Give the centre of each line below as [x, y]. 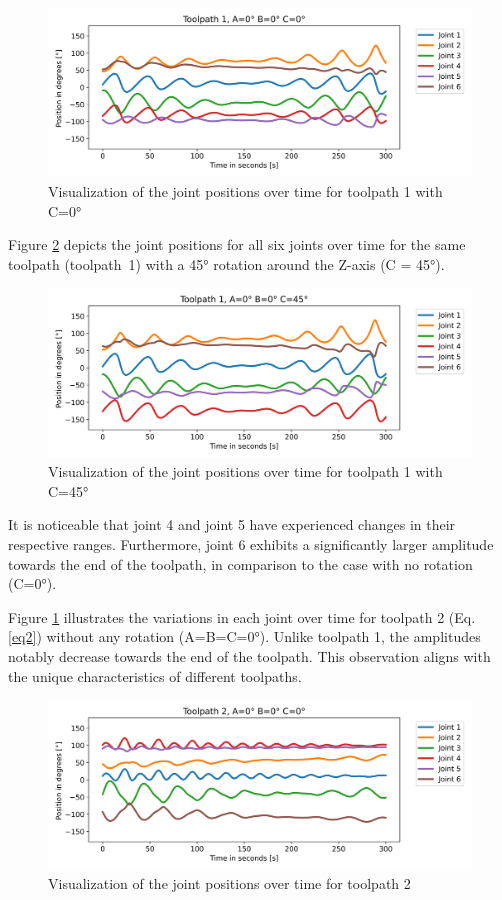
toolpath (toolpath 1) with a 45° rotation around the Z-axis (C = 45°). [226, 263]
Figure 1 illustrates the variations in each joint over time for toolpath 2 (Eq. [242, 616]
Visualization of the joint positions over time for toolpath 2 [229, 883]
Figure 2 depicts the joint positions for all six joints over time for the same [237, 244]
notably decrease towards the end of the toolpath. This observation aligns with [249, 656]
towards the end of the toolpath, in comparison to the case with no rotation [240, 563]
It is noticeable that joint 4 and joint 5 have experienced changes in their [232, 524]
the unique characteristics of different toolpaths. [155, 675]
